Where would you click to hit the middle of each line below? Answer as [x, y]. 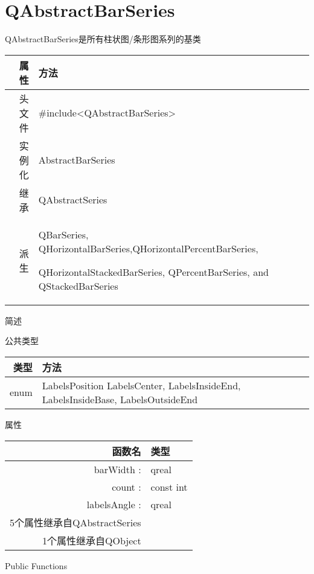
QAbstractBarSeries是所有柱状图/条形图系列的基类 [103, 39]
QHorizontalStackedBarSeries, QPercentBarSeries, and [153, 272]
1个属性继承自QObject [92, 540]
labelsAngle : [114, 504]
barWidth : [117, 469]
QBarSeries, [63, 234]
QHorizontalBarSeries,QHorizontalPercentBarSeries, [148, 248]
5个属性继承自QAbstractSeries [75, 522]
